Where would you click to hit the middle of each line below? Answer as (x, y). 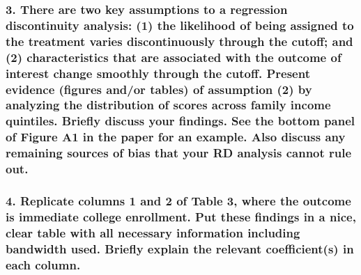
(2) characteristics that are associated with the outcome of (174, 57)
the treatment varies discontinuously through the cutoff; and (179, 41)
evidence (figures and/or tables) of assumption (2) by (159, 89)
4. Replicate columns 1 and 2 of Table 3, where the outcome (178, 200)
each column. (43, 264)
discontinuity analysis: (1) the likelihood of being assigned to (180, 25)
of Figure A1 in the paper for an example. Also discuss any (176, 137)
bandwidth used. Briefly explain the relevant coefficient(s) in (180, 248)
